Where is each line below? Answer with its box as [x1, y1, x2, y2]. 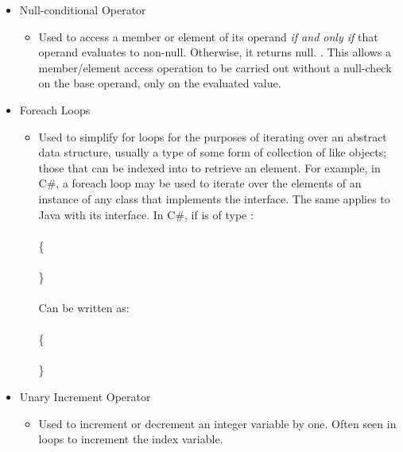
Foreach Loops [19, 101, 91, 118]
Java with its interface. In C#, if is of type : [38, 206, 254, 222]
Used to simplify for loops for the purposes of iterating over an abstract [38, 128, 387, 145]
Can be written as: [38, 299, 130, 316]
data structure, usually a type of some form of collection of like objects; [38, 144, 387, 160]
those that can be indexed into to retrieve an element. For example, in [38, 159, 381, 176]
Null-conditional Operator [19, 2, 146, 17]
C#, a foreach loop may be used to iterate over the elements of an [38, 175, 362, 191]
